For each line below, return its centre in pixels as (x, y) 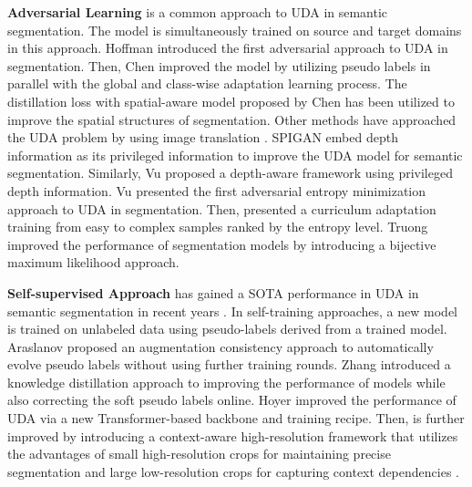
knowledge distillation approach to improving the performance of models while (226, 382)
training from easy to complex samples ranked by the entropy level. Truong (218, 227)
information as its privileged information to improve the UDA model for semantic (235, 155)
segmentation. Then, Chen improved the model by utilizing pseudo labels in (219, 65)
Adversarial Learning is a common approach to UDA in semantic (198, 12)
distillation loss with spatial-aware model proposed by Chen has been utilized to (231, 101)
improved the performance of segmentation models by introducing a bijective (222, 244)
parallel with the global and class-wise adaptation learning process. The (207, 83)
